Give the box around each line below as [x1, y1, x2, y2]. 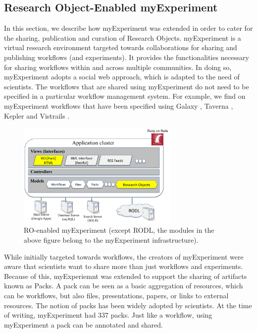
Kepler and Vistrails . [4, 110, 70, 121]
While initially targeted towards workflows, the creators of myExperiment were [4, 251, 244, 262]
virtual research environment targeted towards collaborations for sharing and [4, 42, 237, 53]
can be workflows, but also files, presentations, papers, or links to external [4, 290, 229, 301]
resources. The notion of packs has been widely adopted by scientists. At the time [4, 300, 252, 310]
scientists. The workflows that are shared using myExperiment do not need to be [4, 81, 249, 91]
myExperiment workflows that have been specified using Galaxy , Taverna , [4, 100, 233, 111]
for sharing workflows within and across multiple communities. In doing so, [4, 62, 232, 72]
